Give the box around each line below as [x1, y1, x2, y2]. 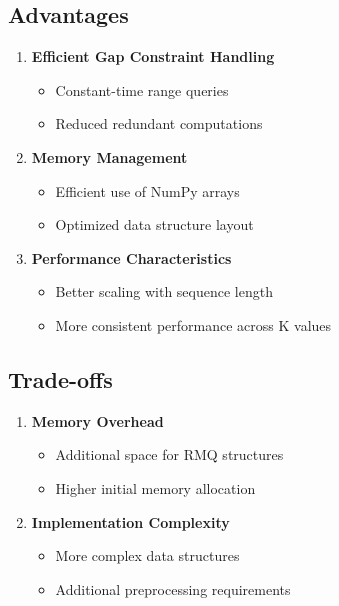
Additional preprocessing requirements [55, 578, 291, 599]
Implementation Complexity [31, 511, 230, 532]
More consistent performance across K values [55, 314, 332, 335]
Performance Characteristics [31, 247, 232, 268]
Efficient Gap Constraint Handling [31, 46, 275, 67]
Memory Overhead [31, 410, 164, 431]
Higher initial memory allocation [55, 477, 256, 498]
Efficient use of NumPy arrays [55, 180, 240, 201]
